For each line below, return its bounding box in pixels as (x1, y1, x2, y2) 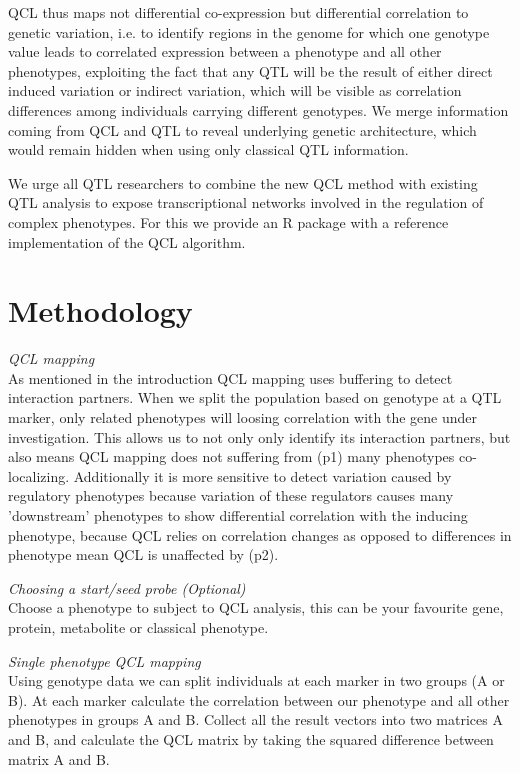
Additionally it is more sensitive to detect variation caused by (73, 465, 452, 486)
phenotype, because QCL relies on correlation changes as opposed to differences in (8, 524, 512, 545)
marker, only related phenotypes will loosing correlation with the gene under (8, 407, 478, 428)
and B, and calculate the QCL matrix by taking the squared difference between (8, 728, 494, 749)
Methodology (8, 290, 193, 331)
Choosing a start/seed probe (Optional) (8, 577, 246, 598)
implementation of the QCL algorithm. (8, 231, 246, 252)
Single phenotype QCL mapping (8, 650, 201, 671)
